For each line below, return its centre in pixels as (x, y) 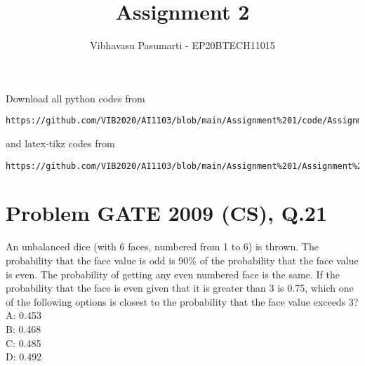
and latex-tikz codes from (60, 143)
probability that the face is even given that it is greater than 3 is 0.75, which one (180, 288)
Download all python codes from (75, 98)
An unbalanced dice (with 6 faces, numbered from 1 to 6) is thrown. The (162, 246)
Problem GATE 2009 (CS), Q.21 (167, 213)
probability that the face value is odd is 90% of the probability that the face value (182, 260)
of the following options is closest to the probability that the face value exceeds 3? (182, 301)
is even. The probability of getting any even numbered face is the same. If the (173, 274)
